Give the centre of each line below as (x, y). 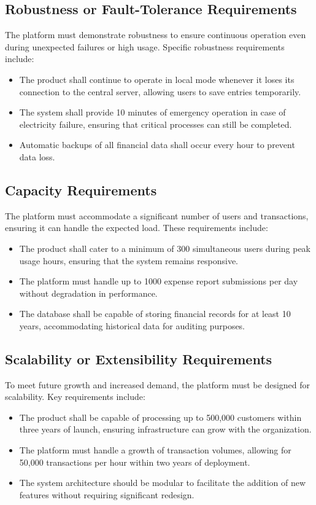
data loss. (37, 156)
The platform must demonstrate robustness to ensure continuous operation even (156, 35)
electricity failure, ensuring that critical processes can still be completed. (156, 124)
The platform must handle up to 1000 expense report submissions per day (159, 281)
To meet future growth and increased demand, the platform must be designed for (158, 384)
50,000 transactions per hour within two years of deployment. (135, 462)
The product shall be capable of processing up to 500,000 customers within (160, 417)
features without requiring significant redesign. (107, 494)
